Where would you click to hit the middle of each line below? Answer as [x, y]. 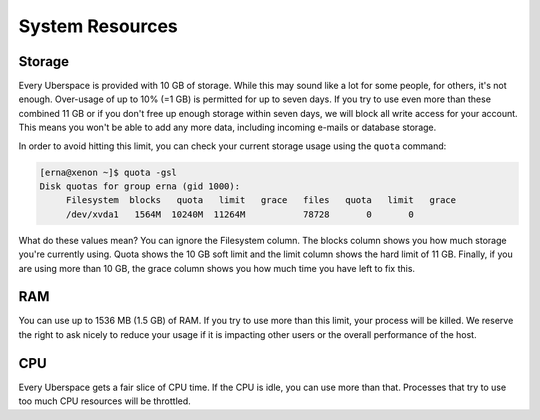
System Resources [98, 26]
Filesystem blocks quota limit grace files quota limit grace [261, 200]
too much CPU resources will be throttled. [105, 401]
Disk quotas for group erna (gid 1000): [139, 186]
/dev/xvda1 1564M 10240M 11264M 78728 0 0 [240, 214]
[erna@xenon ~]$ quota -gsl [108, 172]
